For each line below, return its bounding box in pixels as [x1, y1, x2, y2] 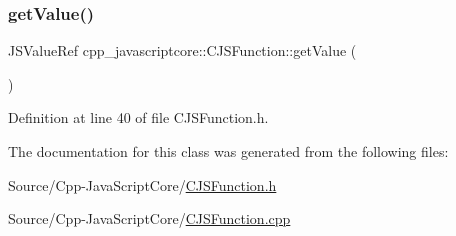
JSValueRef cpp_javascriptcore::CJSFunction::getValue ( [8, 40, 357, 61]
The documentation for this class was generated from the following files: [8, 141, 449, 161]
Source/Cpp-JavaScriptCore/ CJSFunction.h [8, 174, 277, 195]
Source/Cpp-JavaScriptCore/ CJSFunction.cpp [8, 208, 291, 229]
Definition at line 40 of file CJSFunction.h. [8, 107, 269, 128]
